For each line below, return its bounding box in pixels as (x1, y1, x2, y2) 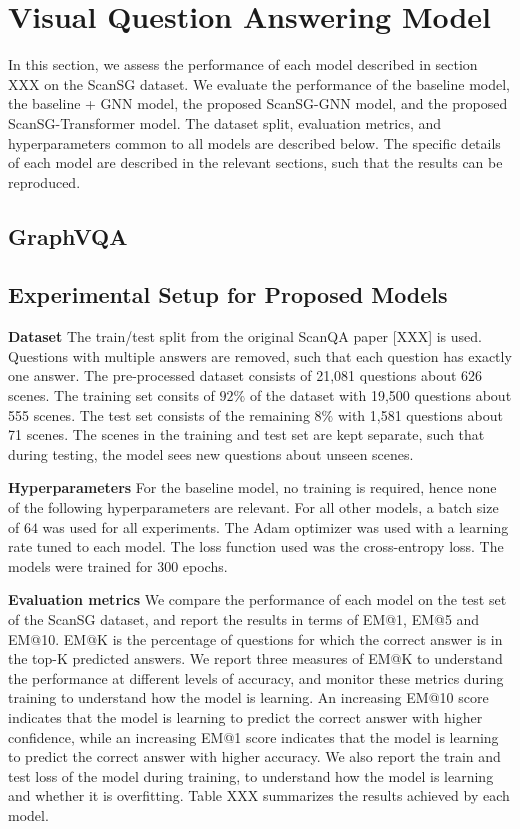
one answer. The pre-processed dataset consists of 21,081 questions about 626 (8, 365, 483, 386)
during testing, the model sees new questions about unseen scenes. (8, 443, 414, 464)
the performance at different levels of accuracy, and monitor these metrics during (8, 667, 504, 688)
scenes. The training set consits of (8, 385, 215, 406)
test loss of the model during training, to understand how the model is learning (8, 765, 494, 786)
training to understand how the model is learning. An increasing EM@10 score (8, 687, 489, 708)
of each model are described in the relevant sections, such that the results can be (8, 152, 503, 173)
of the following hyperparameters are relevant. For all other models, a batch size (8, 497, 499, 518)
